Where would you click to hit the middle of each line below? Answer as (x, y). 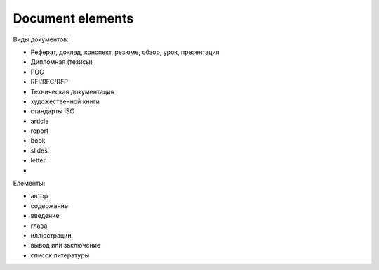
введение (45, 216)
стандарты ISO (53, 111)
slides (39, 150)
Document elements (73, 18)
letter (38, 160)
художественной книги (65, 101)
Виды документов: (41, 39)
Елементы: (29, 184)
